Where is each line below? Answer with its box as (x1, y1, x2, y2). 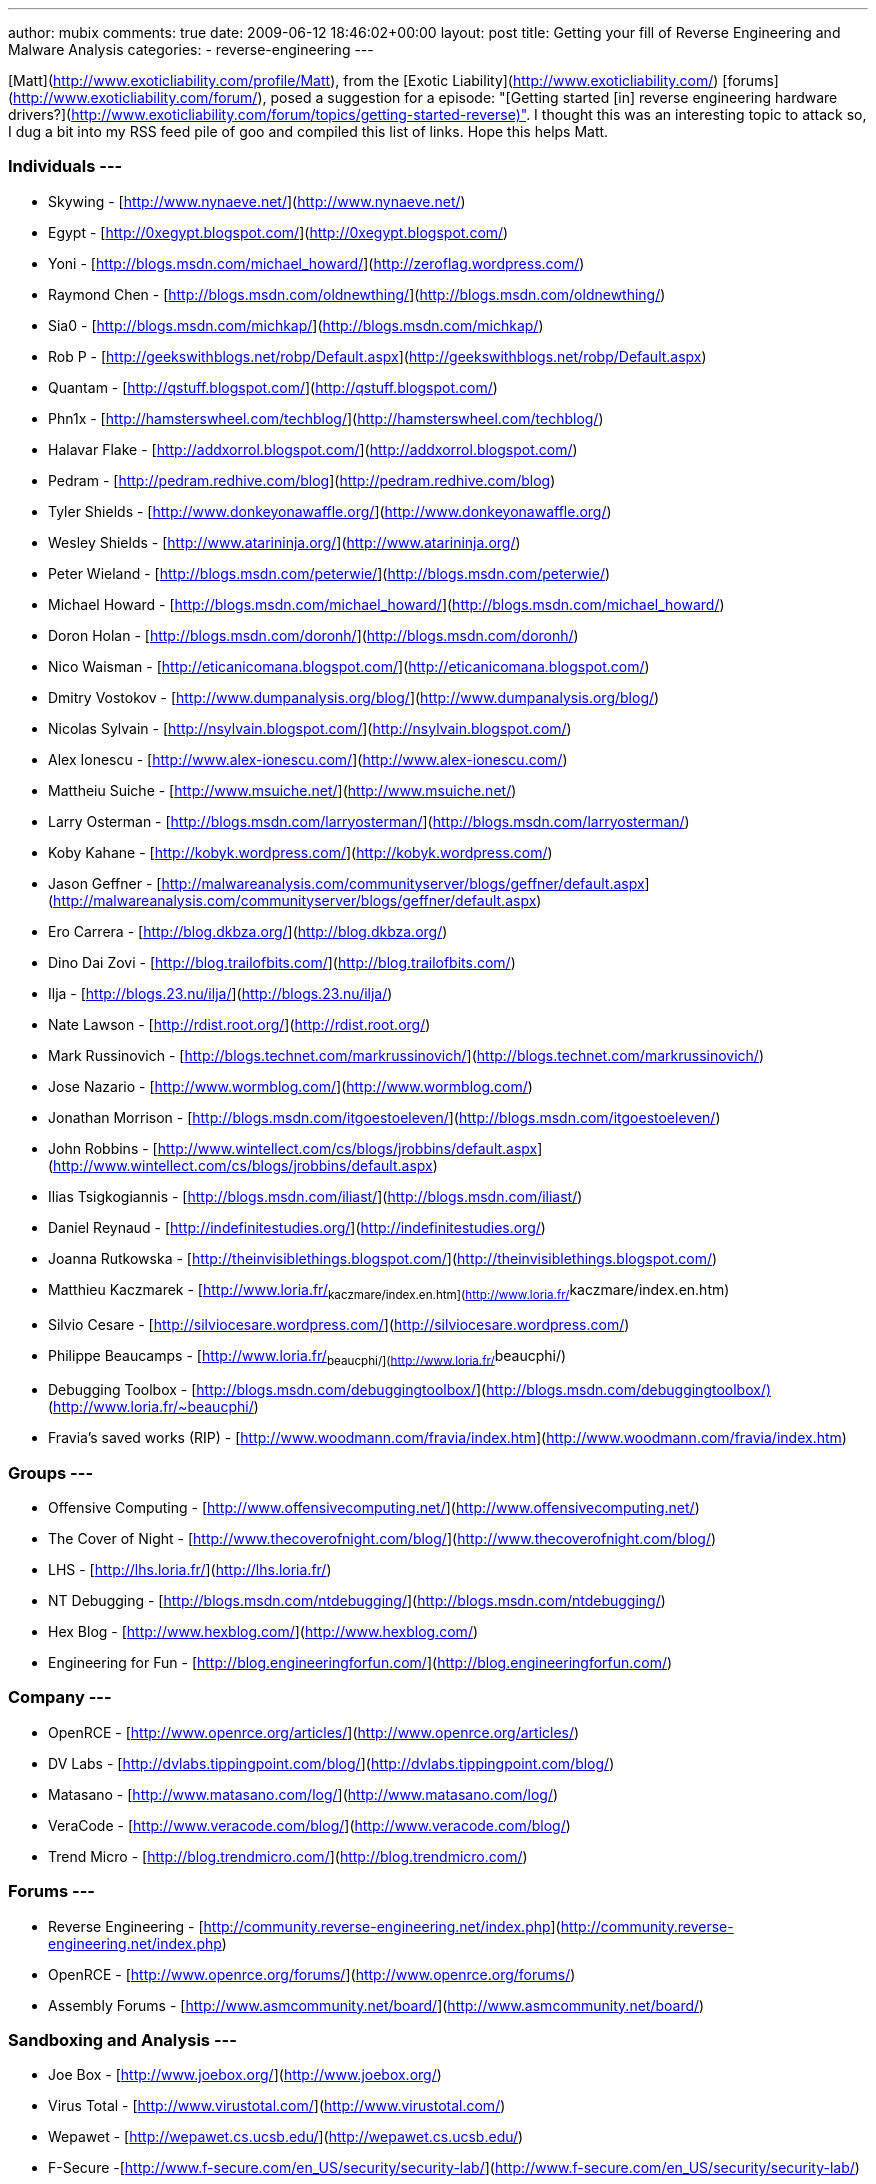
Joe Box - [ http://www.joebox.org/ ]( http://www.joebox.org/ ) (48, 2066, 442, 2084)
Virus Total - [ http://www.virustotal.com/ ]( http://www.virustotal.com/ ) (48, 2097, 506, 2115)
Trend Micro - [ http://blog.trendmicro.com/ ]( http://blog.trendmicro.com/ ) (48, 1847, 528, 1865)
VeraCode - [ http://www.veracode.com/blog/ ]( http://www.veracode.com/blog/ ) (48, 1816, 571, 1834)
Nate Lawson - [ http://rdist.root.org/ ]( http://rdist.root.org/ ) (48, 1015, 431, 1033)
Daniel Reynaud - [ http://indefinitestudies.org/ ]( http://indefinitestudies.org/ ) (48, 1218, 546, 1236)
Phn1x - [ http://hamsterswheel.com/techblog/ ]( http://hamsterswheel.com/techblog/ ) (48, 409, 604, 427)
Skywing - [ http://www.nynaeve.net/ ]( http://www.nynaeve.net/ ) (48, 192, 466, 210)
